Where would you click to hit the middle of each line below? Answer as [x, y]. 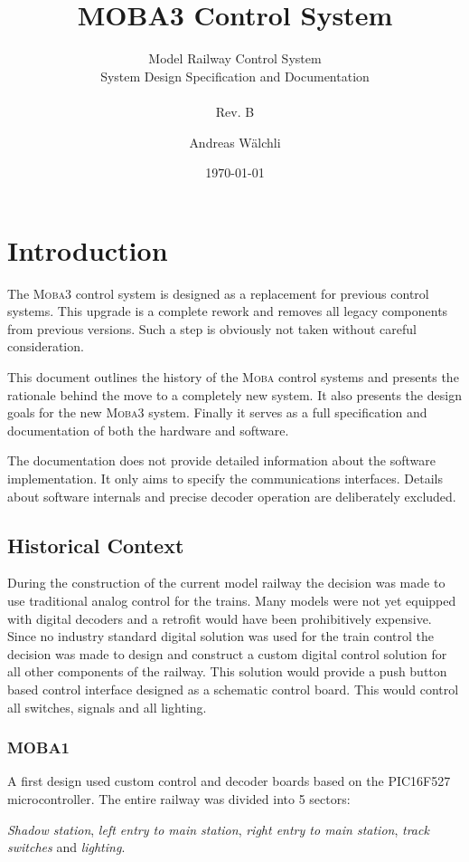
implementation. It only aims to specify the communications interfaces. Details [225, 478]
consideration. [46, 346]
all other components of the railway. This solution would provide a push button [227, 671]
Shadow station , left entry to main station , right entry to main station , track [218, 829]
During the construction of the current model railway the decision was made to [226, 583]
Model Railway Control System [235, 58]
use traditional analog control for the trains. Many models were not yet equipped [232, 600]
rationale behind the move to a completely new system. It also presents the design [234, 394]
